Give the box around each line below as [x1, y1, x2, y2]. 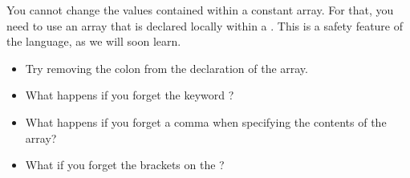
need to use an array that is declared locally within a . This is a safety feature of [6, 17, 404, 34]
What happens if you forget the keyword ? [25, 87, 234, 103]
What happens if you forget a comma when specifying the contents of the [25, 113, 387, 130]
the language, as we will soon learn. [6, 33, 181, 50]
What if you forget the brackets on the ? [25, 156, 225, 173]
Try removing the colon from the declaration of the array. [25, 59, 308, 76]
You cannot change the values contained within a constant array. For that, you [6, 2, 394, 18]
